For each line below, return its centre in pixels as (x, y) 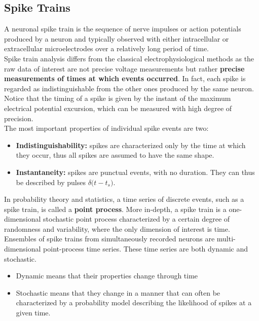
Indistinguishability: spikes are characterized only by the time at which (131, 145)
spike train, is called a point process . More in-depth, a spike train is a (115, 209)
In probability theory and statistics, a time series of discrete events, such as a (124, 199)
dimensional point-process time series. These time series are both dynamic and (126, 249)
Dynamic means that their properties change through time (107, 276)
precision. (19, 118)
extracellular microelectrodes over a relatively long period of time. (107, 48)
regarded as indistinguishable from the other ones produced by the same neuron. (129, 88)
